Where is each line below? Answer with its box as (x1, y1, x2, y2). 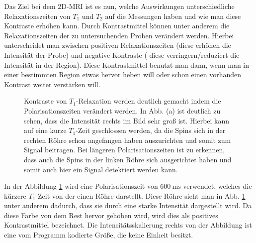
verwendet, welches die (183, 181, 252, 191)
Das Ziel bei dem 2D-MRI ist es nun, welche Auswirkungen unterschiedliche (4, 1, 235, 11)
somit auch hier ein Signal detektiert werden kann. (24, 164, 178, 174)
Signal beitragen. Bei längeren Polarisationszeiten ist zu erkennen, (24, 144, 225, 155)
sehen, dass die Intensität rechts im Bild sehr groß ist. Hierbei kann (24, 115, 230, 125)
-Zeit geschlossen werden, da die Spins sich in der (76, 125, 226, 135)
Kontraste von (24, 96, 67, 106)
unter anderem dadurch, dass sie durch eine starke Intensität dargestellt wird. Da (4, 200, 252, 211)
